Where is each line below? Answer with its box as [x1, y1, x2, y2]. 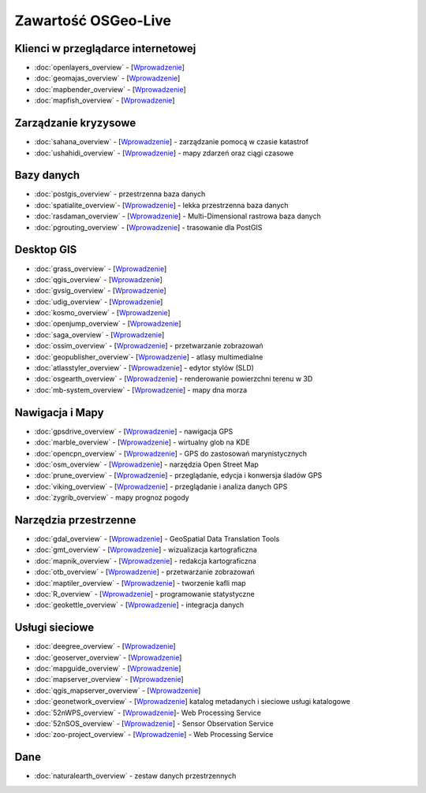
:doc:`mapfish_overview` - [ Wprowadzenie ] [34, 95, 175, 106]
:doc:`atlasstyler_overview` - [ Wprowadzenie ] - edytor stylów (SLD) [34, 363, 254, 373]
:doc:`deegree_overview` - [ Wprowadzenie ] [34, 642, 177, 651]
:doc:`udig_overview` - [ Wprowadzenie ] [34, 296, 163, 307]
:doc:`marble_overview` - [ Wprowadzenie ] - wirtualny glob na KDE [34, 437, 250, 447]
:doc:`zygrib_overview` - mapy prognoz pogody [34, 493, 189, 502]
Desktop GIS [14, 243, 77, 256]
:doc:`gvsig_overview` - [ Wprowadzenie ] [34, 286, 167, 296]
